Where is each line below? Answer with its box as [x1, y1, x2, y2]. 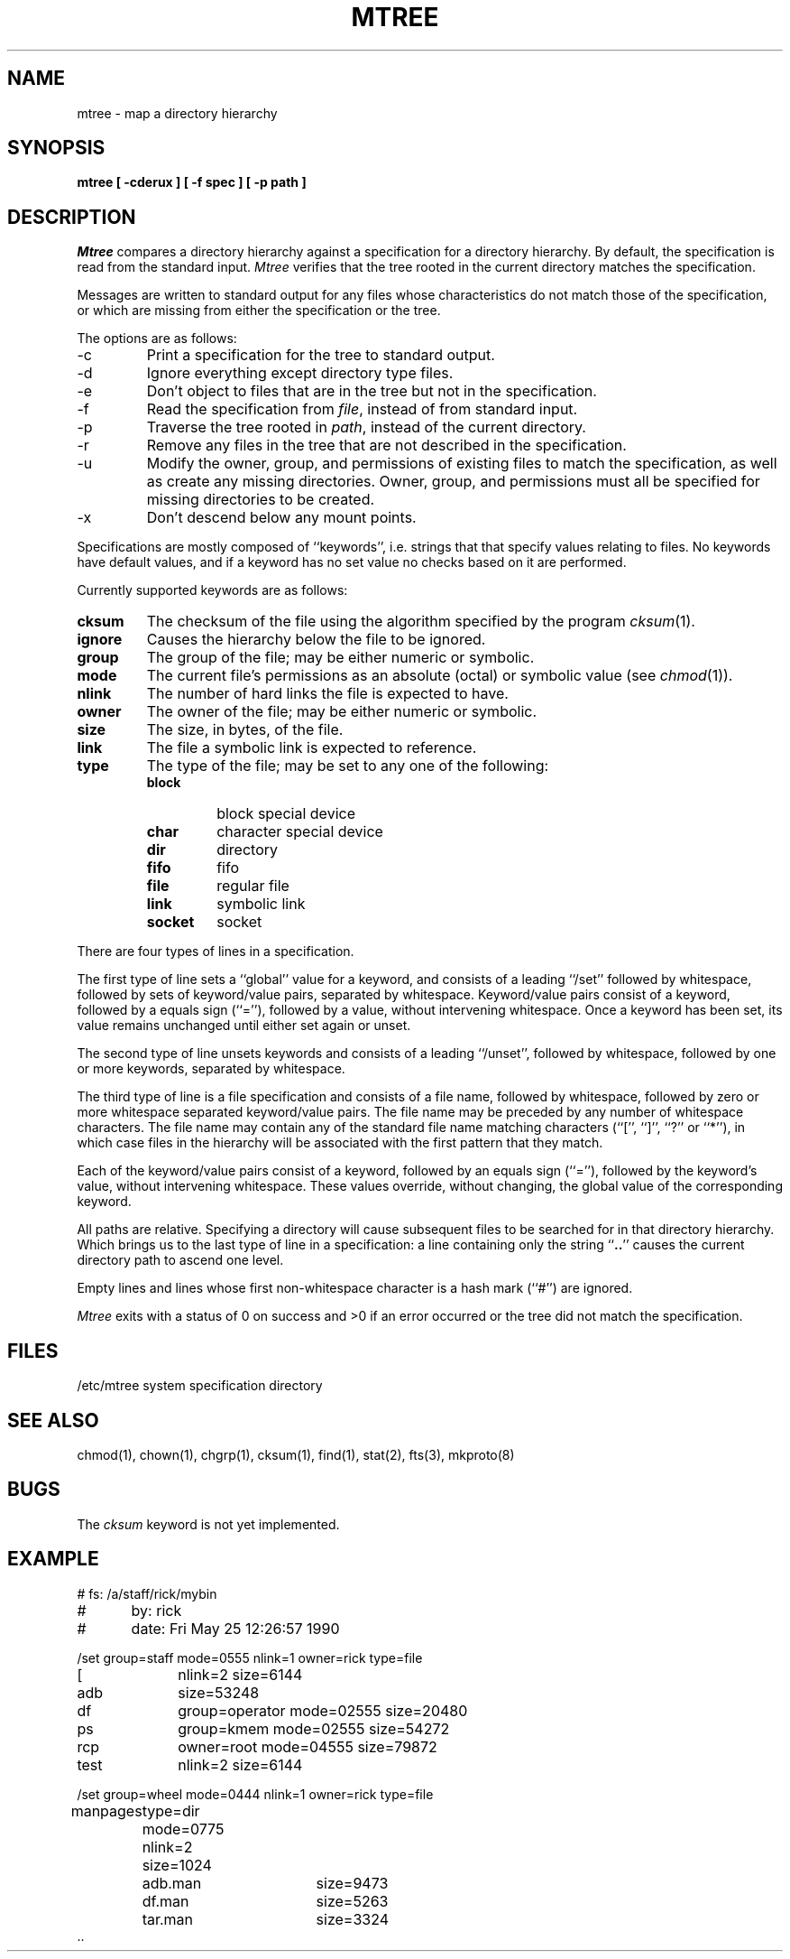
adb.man [142, 1873, 202, 1892]
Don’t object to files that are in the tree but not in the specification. [146, 382, 597, 401]
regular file [216, 877, 289, 896]
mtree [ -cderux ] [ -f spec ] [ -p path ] [77, 174, 307, 190]
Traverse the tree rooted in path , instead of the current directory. [146, 418, 586, 437]
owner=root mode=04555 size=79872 [178, 1737, 437, 1756]
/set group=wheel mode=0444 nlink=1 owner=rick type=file [77, 1786, 434, 1802]
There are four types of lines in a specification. [77, 943, 354, 960]
